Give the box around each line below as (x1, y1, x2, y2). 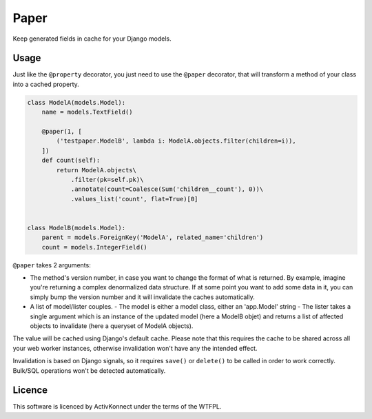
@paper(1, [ (41, 127, 83, 135)
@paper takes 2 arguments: (12, 260, 91, 269)
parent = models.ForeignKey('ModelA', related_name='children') (41, 234, 264, 241)
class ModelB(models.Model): (27, 224, 126, 232)
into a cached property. (12, 80, 79, 88)
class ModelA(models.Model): (27, 99, 126, 106)
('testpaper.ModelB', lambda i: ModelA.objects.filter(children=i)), (56, 137, 296, 145)
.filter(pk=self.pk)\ (70, 176, 144, 183)
